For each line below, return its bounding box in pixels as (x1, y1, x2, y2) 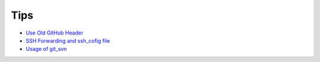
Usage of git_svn (25, 46, 68, 53)
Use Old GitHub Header (25, 29, 84, 36)
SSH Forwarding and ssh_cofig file (25, 37, 110, 44)
